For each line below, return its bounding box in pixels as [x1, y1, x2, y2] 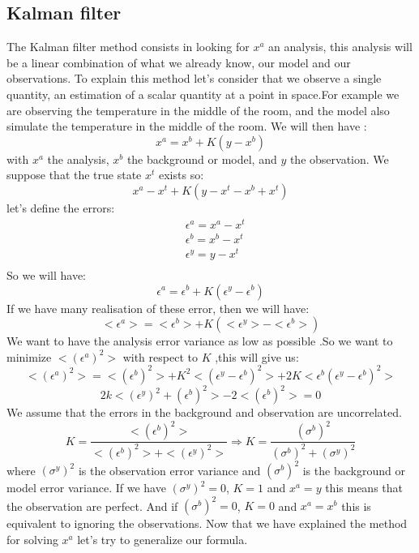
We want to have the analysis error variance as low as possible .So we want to [6, 332, 393, 349]
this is [341, 497, 371, 514]
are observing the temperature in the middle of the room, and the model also [6, 101, 390, 118]
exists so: [158, 166, 204, 183]
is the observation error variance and [78, 461, 261, 478]
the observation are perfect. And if [6, 497, 178, 514]
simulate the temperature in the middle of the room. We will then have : [6, 118, 367, 135]
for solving [6, 530, 58, 547]
